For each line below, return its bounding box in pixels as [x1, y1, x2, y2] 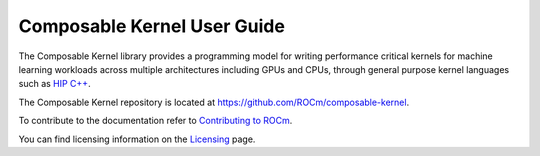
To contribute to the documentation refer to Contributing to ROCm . [18, 115, 293, 127]
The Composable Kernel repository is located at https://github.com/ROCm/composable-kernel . [18, 96, 410, 108]
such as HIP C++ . [18, 78, 91, 90]
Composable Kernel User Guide [18, 15, 285, 37]
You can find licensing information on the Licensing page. [18, 133, 256, 145]
